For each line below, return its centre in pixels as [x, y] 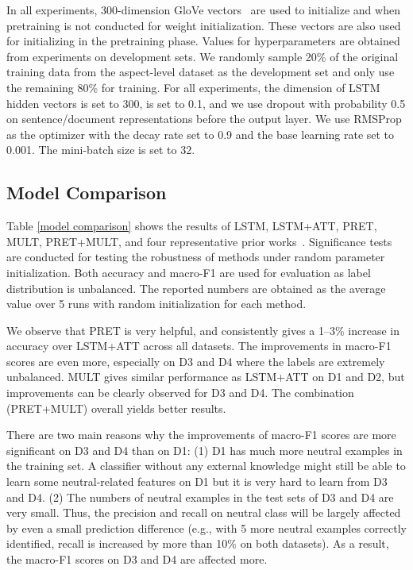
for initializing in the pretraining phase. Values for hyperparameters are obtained [203, 41]
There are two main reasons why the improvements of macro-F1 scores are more [201, 435]
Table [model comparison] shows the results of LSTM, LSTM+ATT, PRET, [192, 226]
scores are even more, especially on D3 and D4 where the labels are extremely [196, 361]
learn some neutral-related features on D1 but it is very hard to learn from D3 [197, 481]
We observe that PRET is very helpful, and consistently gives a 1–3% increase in [203, 330]
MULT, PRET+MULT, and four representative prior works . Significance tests [199, 241]
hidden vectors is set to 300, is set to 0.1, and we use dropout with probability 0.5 [206, 103]
